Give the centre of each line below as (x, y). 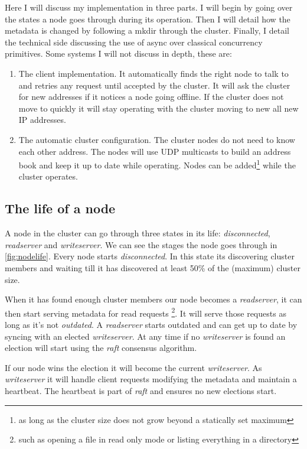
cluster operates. (48, 176)
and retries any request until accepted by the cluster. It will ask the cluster (154, 85)
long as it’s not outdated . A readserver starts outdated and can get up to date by (151, 324)
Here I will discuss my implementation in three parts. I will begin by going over (149, 7)
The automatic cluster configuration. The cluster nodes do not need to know (157, 139)
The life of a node (60, 208)
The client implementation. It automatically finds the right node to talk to (153, 73)
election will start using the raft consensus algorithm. (101, 348)
